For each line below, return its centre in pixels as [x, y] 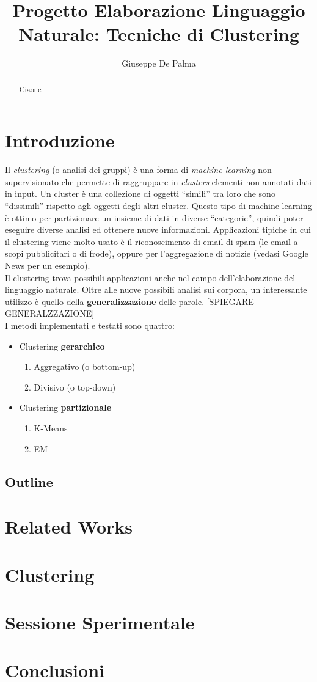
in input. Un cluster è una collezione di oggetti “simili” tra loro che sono [140, 193]
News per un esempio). [48, 266]
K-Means [51, 427]
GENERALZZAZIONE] [50, 313]
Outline [29, 481]
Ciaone [30, 89]
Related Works [69, 526]
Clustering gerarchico [62, 346]
